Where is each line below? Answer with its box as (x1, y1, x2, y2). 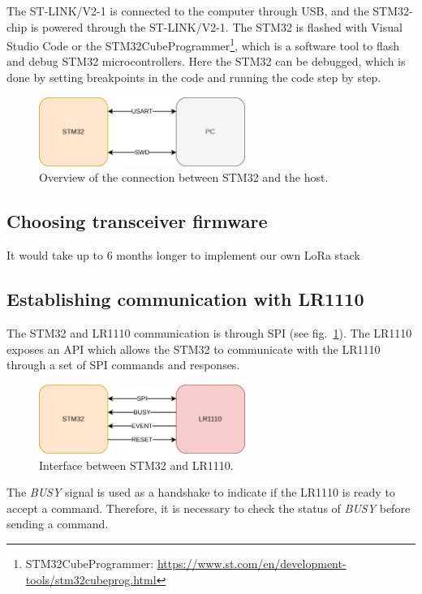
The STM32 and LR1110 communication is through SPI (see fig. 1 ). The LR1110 (6, 325, 412, 342)
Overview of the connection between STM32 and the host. (39, 169, 329, 186)
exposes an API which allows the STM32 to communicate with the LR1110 (6, 340, 381, 357)
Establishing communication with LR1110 (6, 286, 364, 312)
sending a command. (6, 515, 109, 532)
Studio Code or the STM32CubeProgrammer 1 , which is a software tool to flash (6, 35, 400, 54)
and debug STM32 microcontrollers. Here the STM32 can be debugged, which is (6, 53, 406, 70)
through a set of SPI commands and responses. (6, 356, 240, 373)
